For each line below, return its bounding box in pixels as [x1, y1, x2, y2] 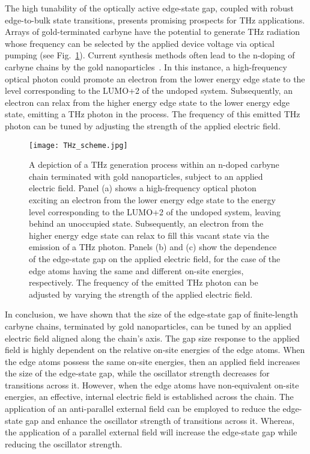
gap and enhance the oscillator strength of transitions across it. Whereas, [25, 414, 295, 426]
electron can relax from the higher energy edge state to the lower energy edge [5, 96, 290, 108]
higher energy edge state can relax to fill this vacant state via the [29, 229, 269, 241]
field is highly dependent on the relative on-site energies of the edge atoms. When [5, 343, 305, 356]
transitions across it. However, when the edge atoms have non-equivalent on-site [5, 378, 299, 391]
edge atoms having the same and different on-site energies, [29, 264, 244, 277]
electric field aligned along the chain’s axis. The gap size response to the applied [5, 331, 300, 344]
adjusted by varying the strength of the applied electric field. [29, 287, 253, 300]
